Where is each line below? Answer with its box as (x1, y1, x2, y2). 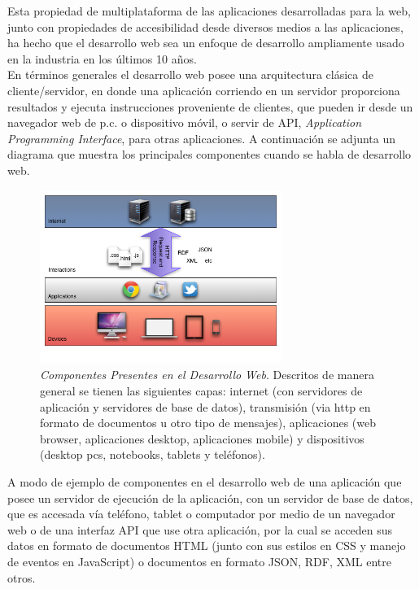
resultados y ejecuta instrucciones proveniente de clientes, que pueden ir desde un (7, 98, 413, 115)
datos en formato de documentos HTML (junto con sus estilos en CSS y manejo (7, 537, 406, 554)
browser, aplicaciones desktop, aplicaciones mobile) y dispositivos (40, 430, 364, 447)
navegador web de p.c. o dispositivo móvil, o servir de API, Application (7, 114, 362, 131)
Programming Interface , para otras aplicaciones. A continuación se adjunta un (7, 129, 396, 146)
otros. (7, 569, 36, 586)
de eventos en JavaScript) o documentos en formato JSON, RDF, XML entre (7, 553, 391, 570)
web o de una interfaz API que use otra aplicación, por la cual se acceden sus (7, 521, 393, 538)
